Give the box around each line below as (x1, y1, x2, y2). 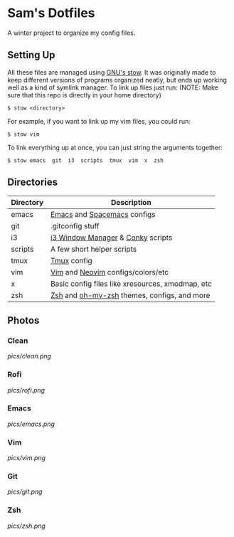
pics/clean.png (7, 352, 52, 361)
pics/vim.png (7, 454, 46, 462)
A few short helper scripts (50, 244, 137, 254)
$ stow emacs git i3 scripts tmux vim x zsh (7, 156, 164, 164)
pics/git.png (7, 487, 43, 496)
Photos (7, 314, 40, 326)
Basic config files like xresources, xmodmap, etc (50, 279, 212, 289)
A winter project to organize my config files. (7, 28, 136, 37)
